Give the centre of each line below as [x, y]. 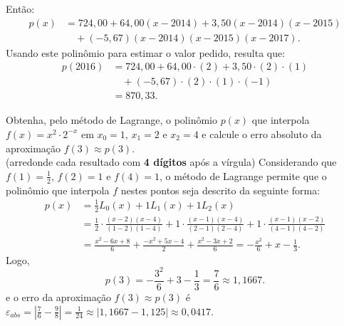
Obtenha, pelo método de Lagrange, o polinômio [111, 120]
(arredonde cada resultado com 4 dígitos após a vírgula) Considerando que [171, 162]
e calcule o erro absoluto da [262, 133]
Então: [20, 9]
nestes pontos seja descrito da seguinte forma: [220, 190]
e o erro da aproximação [58, 297]
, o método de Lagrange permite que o [243, 175]
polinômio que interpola [58, 190]
